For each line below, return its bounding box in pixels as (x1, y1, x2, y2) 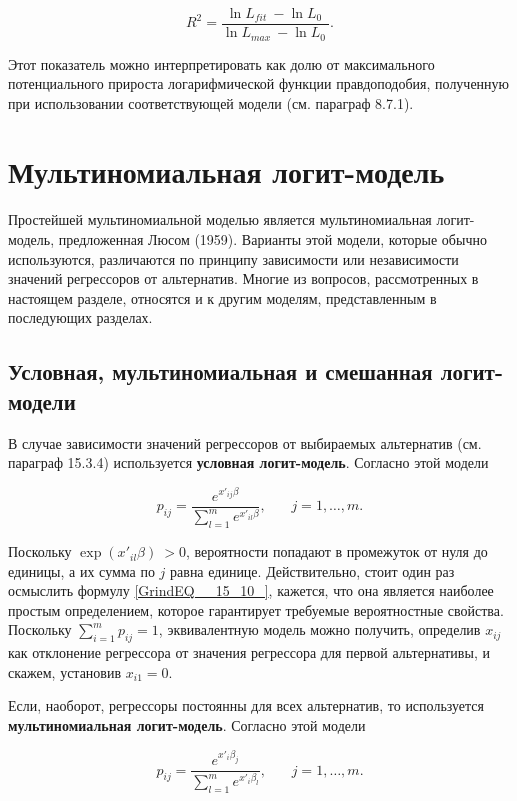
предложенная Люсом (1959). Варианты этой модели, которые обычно (58, 229, 487, 250)
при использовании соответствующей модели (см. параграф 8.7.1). (8, 92, 414, 113)
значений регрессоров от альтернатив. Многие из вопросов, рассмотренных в (8, 268, 479, 289)
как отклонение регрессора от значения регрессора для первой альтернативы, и (8, 642, 490, 663)
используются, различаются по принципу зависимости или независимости (8, 248, 459, 269)
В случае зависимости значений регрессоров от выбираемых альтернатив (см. (8, 432, 482, 453)
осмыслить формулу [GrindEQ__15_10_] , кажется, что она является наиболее (8, 580, 494, 601)
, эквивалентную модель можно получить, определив (158, 619, 481, 640)
